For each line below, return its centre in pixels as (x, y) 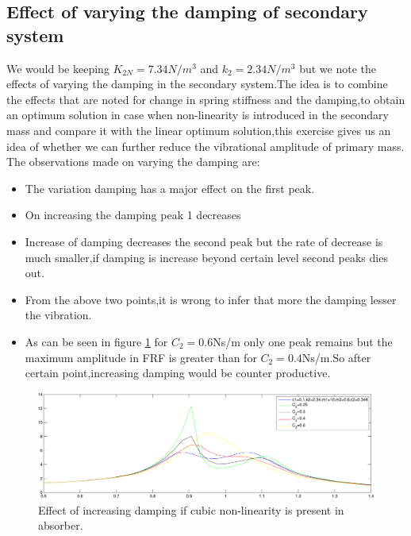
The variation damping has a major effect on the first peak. (170, 188)
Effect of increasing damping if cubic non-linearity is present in (191, 509)
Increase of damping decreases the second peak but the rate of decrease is (204, 241)
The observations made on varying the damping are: (133, 162)
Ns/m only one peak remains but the (303, 341)
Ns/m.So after (336, 357)
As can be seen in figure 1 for (96, 341)
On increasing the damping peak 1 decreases (133, 215)
